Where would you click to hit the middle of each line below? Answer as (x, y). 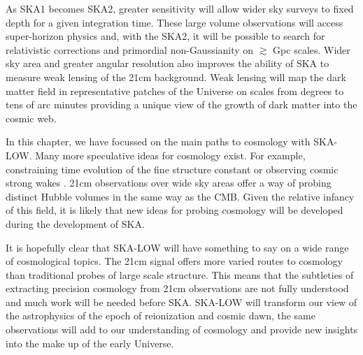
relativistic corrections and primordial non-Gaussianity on (130, 49)
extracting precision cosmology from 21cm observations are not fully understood (177, 288)
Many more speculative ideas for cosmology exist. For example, (170, 155)
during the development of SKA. (75, 223)
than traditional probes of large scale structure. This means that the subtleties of (180, 274)
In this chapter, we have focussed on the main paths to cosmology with (158, 142)
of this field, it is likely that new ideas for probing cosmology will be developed (175, 210)
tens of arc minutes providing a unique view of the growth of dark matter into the (181, 104)
